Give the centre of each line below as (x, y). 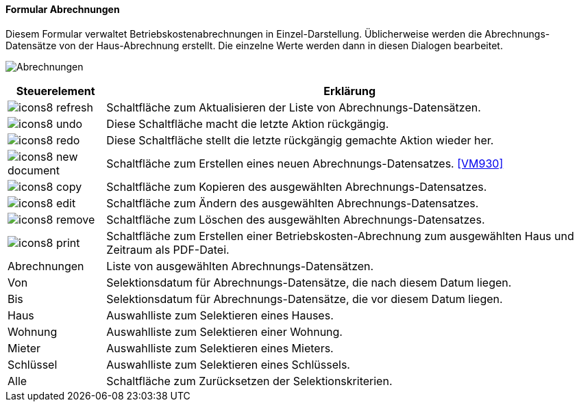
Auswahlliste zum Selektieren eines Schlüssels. (228, 364)
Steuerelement (56, 91)
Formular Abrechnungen (63, 9)
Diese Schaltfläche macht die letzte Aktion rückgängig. (248, 123)
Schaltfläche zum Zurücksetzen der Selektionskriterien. (249, 381)
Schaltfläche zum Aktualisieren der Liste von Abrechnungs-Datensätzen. (294, 107)
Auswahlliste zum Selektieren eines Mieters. (220, 348)
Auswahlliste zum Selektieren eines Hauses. (220, 315)
